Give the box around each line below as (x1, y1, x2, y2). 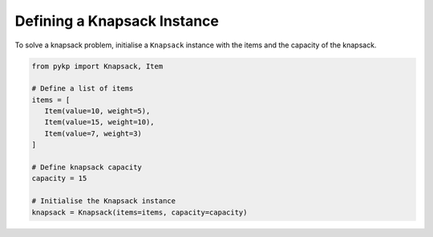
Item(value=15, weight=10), (44, 117, 156, 127)
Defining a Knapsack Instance (14, 12, 220, 30)
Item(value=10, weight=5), (44, 107, 151, 116)
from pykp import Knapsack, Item (31, 61, 164, 71)
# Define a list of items (31, 84, 134, 93)
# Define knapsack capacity (31, 163, 142, 172)
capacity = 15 (31, 174, 87, 183)
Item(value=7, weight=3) (44, 129, 142, 138)
